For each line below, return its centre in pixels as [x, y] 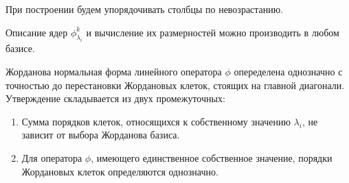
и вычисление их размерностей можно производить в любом [213, 32]
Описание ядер [37, 32]
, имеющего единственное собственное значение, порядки [212, 157]
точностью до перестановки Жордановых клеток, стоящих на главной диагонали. [175, 85]
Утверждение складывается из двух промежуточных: [115, 98]
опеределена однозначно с [288, 71]
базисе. [20, 48]
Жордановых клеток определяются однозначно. [120, 171]
